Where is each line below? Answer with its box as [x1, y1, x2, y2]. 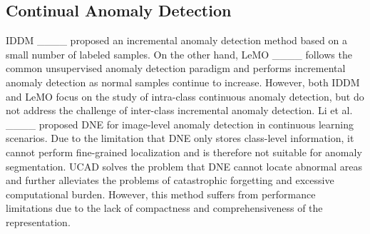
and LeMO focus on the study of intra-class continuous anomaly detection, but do [6, 88, 364, 103]
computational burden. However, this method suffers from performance [6, 186, 316, 201]
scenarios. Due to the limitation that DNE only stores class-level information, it [6, 131, 354, 146]
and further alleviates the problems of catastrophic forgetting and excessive [6, 173, 334, 188]
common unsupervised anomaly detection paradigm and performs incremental [6, 61, 346, 76]
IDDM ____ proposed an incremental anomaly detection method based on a [6, 33, 347, 48]
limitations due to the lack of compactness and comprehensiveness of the [6, 200, 323, 215]
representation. [6, 214, 71, 229]
